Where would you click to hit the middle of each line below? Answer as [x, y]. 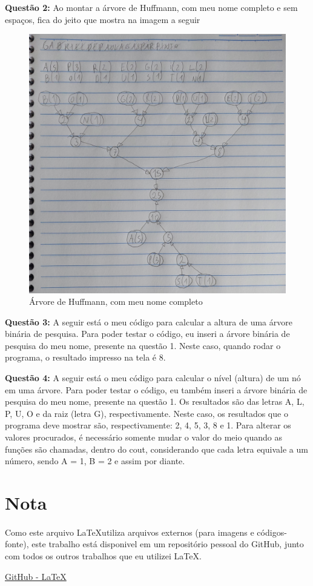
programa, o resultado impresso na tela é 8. [85, 357]
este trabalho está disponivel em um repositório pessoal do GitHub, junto [168, 544]
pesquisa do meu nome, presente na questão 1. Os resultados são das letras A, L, [155, 401]
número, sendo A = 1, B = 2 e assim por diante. [95, 461]
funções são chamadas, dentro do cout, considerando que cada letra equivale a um [156, 449]
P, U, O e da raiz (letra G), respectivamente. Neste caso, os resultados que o [147, 413]
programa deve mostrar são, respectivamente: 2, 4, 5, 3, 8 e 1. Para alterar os [148, 425]
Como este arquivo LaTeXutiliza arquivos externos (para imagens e [130, 532]
